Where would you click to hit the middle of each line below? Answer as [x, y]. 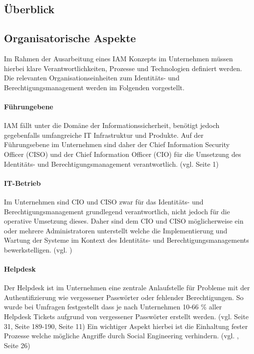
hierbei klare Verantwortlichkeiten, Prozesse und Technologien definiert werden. [123, 68]
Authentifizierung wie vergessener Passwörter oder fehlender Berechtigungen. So [124, 297]
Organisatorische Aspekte [70, 38]
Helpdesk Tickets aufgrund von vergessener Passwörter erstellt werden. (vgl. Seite [126, 316]
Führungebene [29, 106]
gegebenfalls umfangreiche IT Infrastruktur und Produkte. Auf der [104, 135]
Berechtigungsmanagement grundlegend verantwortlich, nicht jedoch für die [117, 211]
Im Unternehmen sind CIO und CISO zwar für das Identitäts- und [104, 201]
